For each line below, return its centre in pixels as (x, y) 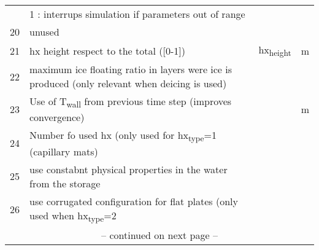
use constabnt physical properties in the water (129, 169)
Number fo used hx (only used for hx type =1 (123, 136)
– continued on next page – (159, 235)
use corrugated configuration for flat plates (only (134, 201)
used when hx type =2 (73, 216)
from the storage (65, 183)
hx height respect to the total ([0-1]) (107, 50)
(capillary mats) (64, 151)
